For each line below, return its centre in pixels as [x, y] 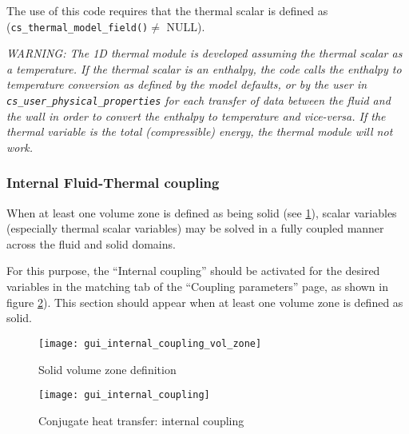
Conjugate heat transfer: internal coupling [141, 420]
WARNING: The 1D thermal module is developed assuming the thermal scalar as [204, 53]
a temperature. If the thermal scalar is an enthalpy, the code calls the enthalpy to [204, 68]
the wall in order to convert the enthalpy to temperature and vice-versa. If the [196, 115]
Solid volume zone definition [107, 369]
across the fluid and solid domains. [91, 243]
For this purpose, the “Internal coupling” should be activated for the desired [193, 271]
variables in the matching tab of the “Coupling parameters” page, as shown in [197, 287]
